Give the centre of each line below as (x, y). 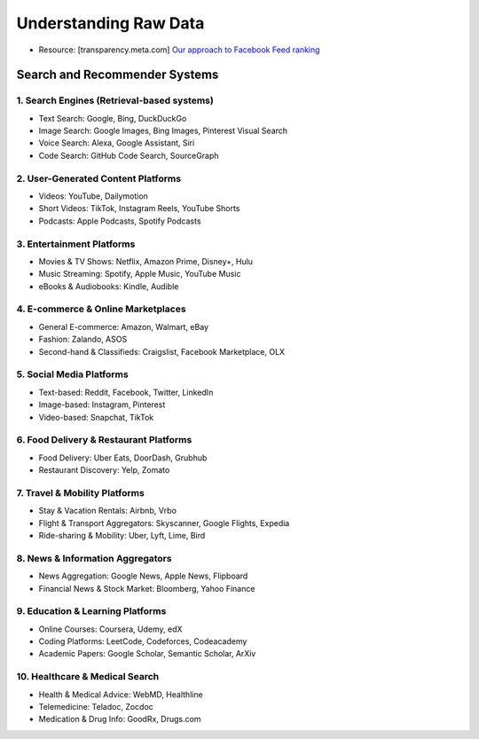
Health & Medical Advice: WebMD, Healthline (121, 694)
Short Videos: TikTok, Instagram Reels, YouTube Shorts (139, 208)
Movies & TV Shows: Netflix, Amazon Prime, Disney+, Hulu (145, 261)
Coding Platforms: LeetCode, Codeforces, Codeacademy (143, 641)
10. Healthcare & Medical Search (88, 677)
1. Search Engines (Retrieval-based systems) (115, 100)
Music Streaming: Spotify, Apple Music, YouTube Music (140, 274)
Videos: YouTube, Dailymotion (93, 196)
